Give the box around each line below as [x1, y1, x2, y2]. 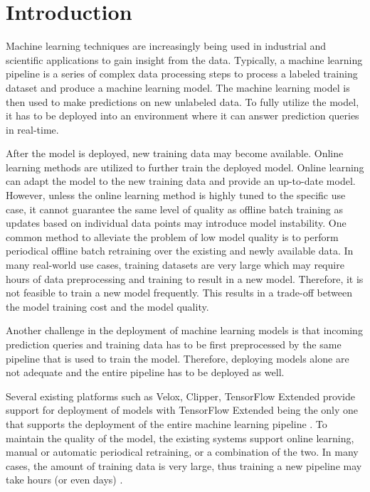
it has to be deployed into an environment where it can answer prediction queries [6, 108, 359, 123]
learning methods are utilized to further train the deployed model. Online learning [6, 159, 364, 174]
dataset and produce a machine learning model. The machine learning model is [6, 80, 350, 95]
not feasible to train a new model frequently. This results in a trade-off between [6, 285, 352, 300]
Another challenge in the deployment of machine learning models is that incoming [6, 323, 363, 338]
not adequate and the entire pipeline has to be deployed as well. [6, 365, 285, 380]
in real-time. [6, 122, 59, 137]
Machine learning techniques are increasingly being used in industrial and [6, 38, 327, 53]
